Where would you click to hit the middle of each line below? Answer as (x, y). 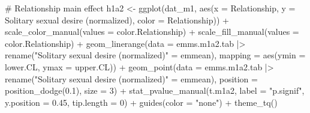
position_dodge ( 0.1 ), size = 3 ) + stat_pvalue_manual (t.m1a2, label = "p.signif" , (155, 90)
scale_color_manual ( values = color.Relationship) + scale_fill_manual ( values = (152, 32)
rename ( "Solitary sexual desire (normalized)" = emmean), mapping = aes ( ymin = (155, 55)
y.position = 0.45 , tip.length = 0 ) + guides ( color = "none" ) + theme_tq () (141, 102)
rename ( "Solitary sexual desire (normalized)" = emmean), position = (131, 78)
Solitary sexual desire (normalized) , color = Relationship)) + (117, 20)
